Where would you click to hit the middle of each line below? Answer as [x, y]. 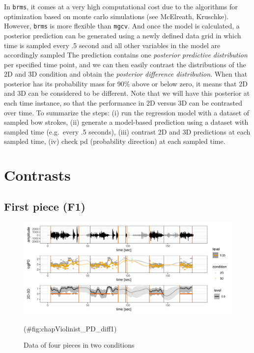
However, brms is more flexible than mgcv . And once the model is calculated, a [122, 26]
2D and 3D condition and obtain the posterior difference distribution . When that [126, 74]
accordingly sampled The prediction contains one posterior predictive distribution [126, 55]
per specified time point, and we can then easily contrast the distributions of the [125, 64]
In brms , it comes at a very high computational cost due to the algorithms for [121, 6]
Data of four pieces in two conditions [79, 345]
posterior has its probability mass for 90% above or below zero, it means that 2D [126, 83]
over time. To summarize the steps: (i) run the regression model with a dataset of [127, 112]
